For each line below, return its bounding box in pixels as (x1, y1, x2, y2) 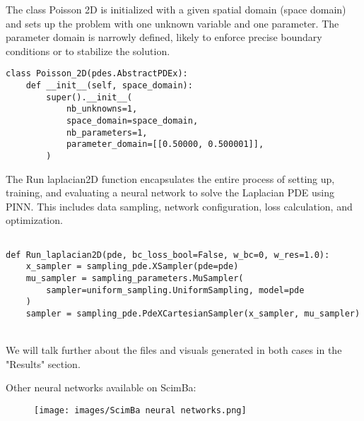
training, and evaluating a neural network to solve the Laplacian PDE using (6, 185, 335, 200)
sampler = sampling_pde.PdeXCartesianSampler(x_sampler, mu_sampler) (25, 308, 360, 319)
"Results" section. (6, 356, 81, 371)
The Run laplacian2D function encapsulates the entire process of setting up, (6, 171, 335, 186)
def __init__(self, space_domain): (25, 81, 193, 91)
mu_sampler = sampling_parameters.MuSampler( (25, 273, 244, 283)
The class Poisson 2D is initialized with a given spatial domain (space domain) (6, 2, 346, 16)
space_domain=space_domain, (66, 116, 199, 126)
